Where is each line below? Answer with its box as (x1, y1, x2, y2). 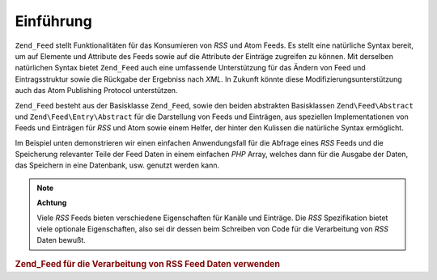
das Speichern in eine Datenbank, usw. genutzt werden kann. (15, 160, 220, 170)
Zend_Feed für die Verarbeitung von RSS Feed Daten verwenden (15, 258, 281, 269)
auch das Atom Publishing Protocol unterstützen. (15, 86, 178, 95)
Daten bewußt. (36, 235, 87, 245)
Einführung (15, 12, 92, 30)
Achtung (36, 198, 67, 208)
